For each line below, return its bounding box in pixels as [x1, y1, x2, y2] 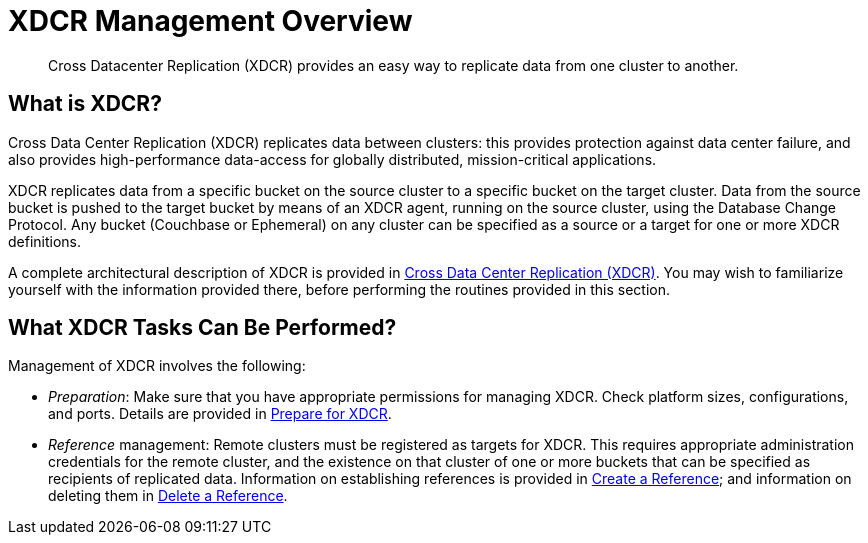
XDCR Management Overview [8, 4, 413, 38]
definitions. [8, 232, 82, 250]
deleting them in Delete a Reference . [48, 487, 288, 505]
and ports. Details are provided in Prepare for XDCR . [48, 405, 392, 423]
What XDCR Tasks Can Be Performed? [8, 315, 397, 341]
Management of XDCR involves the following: [8, 357, 306, 375]
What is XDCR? [8, 91, 162, 117]
